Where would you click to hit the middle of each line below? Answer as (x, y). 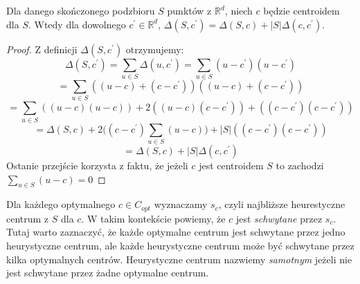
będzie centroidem (301, 10)
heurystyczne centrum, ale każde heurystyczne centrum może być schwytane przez (180, 245)
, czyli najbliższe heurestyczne (282, 204)
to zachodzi (300, 165)
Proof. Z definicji (42, 49)
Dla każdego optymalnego (61, 204)
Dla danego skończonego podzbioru (81, 10)
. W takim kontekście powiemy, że (153, 218)
